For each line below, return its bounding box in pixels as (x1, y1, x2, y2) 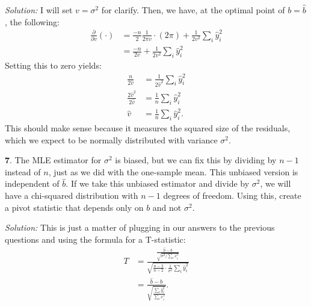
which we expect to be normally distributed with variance (5, 133, 218, 146)
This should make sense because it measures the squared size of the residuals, (5, 122, 291, 134)
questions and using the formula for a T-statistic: (5, 233, 186, 245)
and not (152, 201, 182, 213)
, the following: (5, 15, 60, 28)
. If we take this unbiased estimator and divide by (66, 177, 250, 190)
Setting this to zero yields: (5, 59, 102, 72)
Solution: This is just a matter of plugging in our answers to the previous (5, 221, 275, 234)
